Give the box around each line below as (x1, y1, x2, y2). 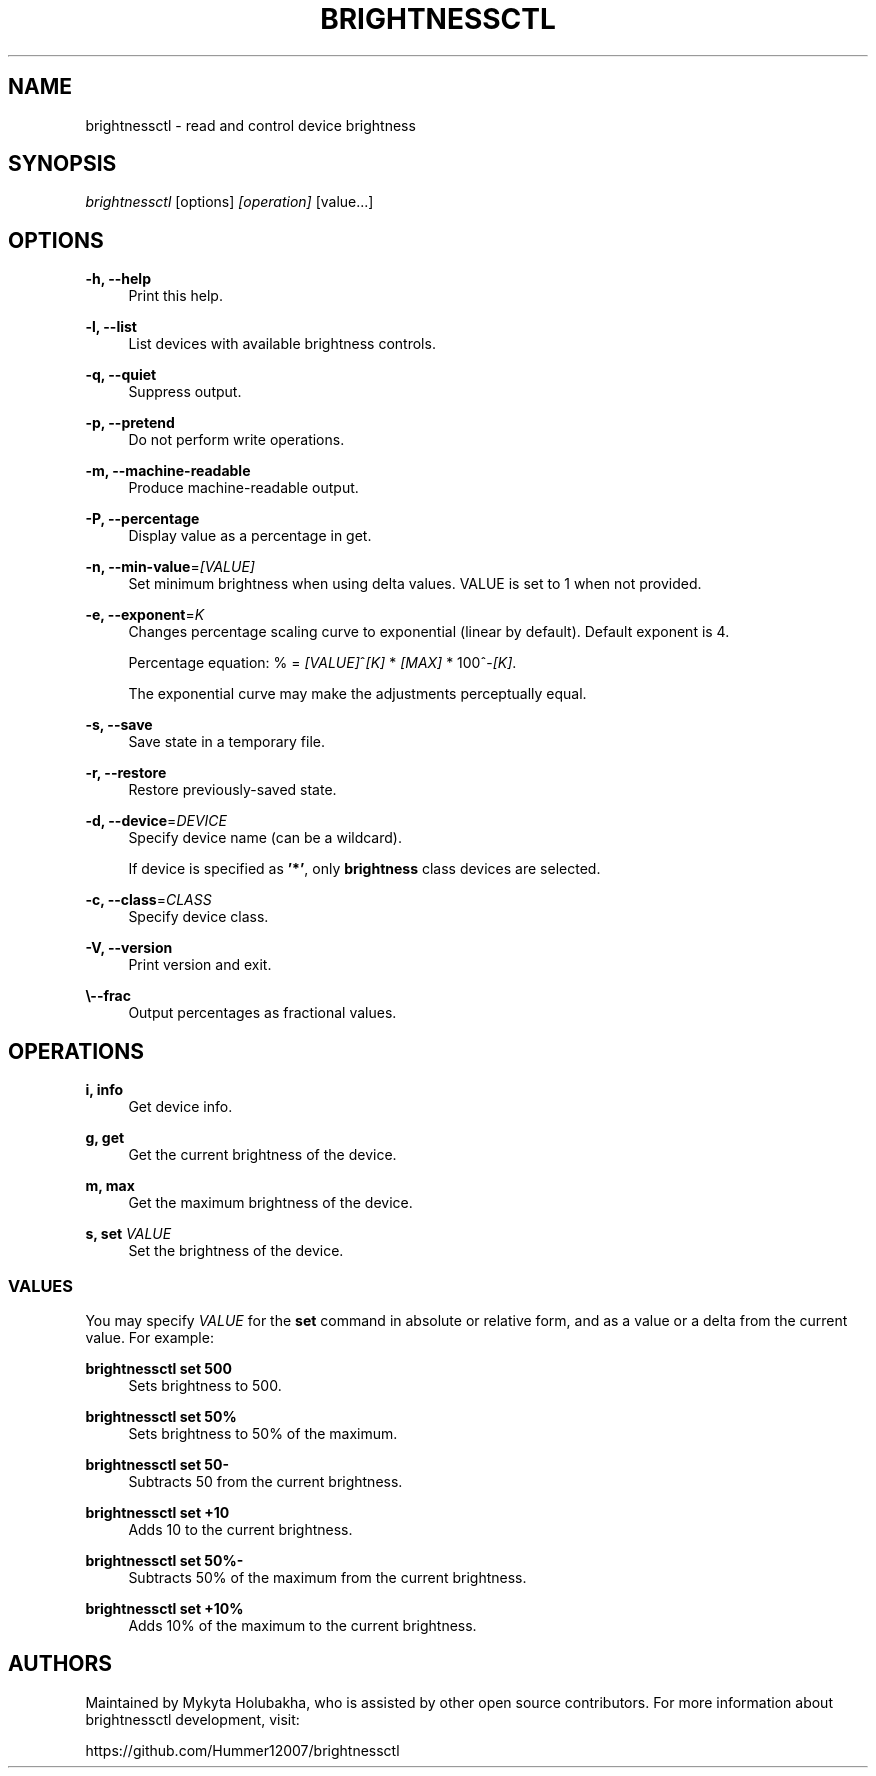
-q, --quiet (85, 366, 157, 384)
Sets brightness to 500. (128, 1376, 282, 1394)
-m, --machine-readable (85, 462, 251, 480)
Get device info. (128, 1098, 233, 1116)
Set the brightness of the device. (128, 1242, 344, 1260)
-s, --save (85, 716, 153, 734)
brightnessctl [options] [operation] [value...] (85, 193, 374, 211)
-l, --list (85, 318, 137, 336)
